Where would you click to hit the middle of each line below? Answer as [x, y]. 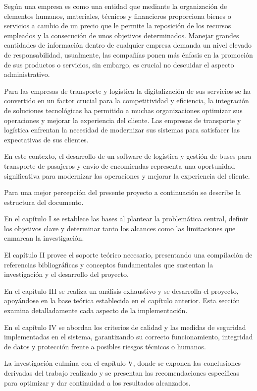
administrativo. [27, 74]
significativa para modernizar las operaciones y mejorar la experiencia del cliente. [127, 175]
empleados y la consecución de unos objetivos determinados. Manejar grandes [122, 35]
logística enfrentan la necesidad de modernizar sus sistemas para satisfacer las [122, 130]
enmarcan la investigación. [44, 238]
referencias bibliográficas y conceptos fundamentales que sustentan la [109, 264]
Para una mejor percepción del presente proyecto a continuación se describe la [123, 192]
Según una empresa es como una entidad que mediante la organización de [116, 6]
